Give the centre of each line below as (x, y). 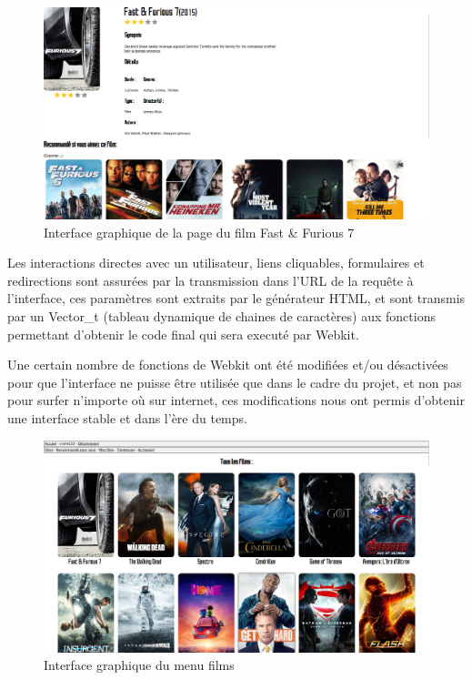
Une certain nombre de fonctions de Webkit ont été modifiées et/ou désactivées (228, 365)
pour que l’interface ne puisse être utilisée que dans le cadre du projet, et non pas (235, 382)
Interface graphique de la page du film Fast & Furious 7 (199, 232)
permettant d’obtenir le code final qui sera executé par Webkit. (183, 334)
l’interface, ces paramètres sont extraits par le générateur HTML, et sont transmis (236, 298)
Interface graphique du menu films (139, 665)
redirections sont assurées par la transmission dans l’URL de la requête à (211, 280)
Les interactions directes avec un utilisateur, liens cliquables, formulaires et (216, 263)
